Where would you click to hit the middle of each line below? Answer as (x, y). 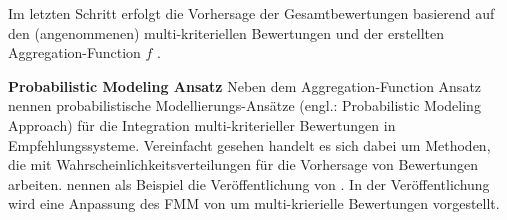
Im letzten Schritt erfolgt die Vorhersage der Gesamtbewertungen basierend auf (251, 13)
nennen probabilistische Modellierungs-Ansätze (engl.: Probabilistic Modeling (244, 105)
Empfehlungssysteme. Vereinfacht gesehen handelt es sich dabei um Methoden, (249, 144)
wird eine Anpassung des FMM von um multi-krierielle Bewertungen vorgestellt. (254, 203)
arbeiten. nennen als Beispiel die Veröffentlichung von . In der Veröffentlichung (249, 183)
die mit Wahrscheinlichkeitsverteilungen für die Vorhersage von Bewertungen (243, 164)
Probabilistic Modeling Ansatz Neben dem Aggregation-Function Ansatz (245, 85)
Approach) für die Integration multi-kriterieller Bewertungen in (202, 124)
